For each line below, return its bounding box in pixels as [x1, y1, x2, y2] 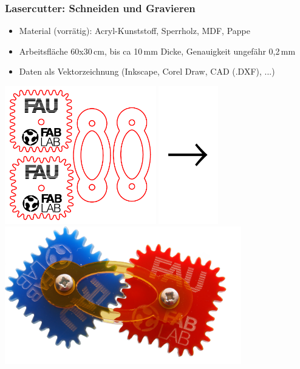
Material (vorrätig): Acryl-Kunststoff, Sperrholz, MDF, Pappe [19, 24, 250, 37]
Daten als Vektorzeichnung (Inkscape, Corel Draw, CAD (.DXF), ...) [19, 65, 275, 78]
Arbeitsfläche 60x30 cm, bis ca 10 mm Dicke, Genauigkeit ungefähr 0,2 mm [19, 44, 296, 57]
